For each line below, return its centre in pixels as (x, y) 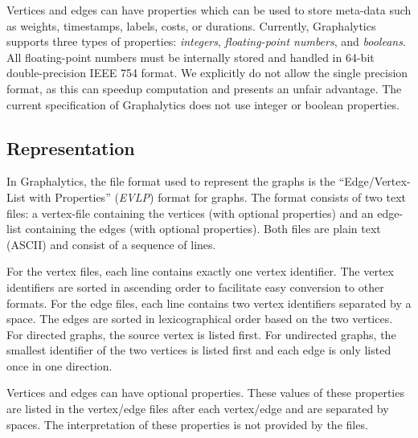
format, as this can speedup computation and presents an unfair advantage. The (204, 88)
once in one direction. (59, 365)
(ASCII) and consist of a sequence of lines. (111, 244)
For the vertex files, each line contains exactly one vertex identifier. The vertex (200, 271)
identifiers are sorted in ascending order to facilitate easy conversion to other (195, 287)
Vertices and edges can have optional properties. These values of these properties (205, 393)
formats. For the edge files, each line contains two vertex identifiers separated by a (209, 303)
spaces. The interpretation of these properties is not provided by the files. (187, 424)
